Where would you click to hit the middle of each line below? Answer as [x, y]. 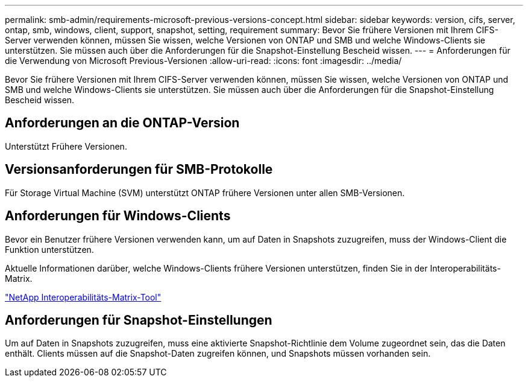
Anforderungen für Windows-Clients [118, 216]
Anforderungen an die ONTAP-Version [122, 123]
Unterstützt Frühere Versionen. [66, 146]
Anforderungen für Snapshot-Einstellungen [139, 320]
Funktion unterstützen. [49, 249]
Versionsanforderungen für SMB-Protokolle [139, 170]
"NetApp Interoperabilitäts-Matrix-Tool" [83, 297]
